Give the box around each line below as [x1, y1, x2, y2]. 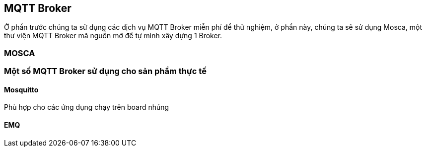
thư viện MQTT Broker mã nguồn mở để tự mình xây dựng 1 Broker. [4, 31, 222, 40]
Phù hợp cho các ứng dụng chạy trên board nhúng [4, 103, 169, 112]
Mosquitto [4, 85, 39, 94]
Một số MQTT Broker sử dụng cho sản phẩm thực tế [4, 66, 207, 76]
